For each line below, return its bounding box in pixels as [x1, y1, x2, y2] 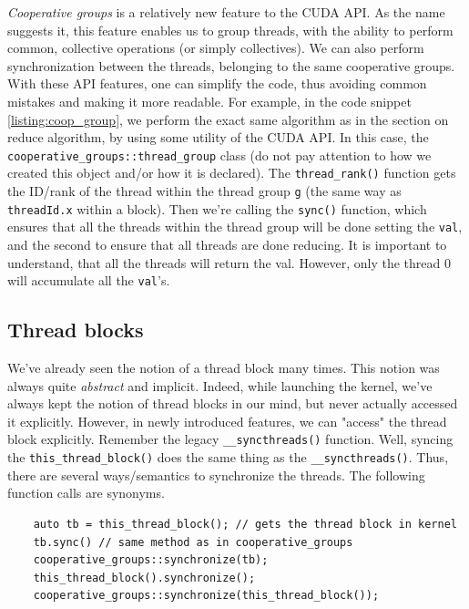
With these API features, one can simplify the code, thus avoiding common [7, 74, 427, 93]
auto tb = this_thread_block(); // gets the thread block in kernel [33, 517, 457, 531]
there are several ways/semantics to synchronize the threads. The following [7, 465, 425, 484]
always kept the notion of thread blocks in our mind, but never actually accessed [7, 394, 458, 413]
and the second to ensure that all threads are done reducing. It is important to [7, 235, 447, 254]
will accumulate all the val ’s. [7, 271, 170, 290]
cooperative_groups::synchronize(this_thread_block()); [33, 589, 380, 603]
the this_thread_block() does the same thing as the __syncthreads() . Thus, [7, 448, 449, 467]
